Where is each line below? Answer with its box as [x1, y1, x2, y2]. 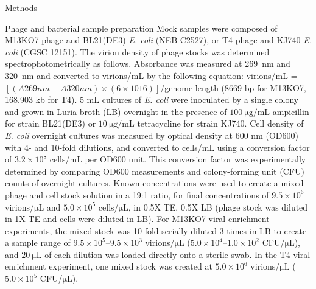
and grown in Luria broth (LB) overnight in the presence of [5, 105, 227, 117]
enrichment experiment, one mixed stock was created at [5, 260, 212, 273]
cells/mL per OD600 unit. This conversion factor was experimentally [49, 153, 306, 165]
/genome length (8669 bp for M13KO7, [160, 81, 306, 94]
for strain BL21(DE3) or [5, 117, 96, 130]
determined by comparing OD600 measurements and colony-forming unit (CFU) [5, 164, 304, 177]
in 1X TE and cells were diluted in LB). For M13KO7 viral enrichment [5, 212, 270, 225]
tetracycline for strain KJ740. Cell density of [137, 117, 304, 130]
